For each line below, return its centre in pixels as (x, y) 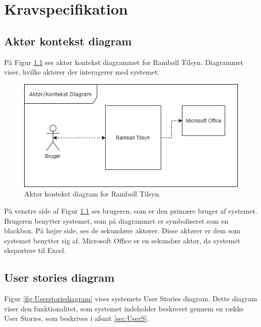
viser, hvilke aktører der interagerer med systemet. (82, 72)
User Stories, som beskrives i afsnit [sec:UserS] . (77, 318)
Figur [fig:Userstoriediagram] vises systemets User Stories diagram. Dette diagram (131, 299)
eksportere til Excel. (35, 250)
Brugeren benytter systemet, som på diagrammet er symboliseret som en (116, 220)
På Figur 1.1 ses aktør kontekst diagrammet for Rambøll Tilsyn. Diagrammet (124, 62)
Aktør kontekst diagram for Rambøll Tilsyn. (93, 194)
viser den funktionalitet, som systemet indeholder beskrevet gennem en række (124, 308)
